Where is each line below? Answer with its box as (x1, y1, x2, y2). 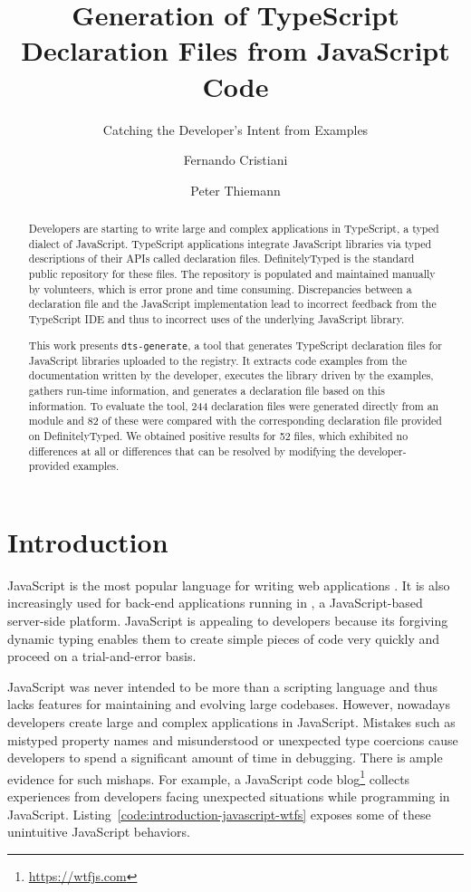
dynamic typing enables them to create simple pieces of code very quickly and (7, 628, 440, 647)
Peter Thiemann (190, 180, 281, 199)
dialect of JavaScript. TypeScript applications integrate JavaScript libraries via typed (28, 235, 432, 251)
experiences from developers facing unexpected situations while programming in (7, 787, 450, 806)
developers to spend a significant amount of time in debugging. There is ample (7, 748, 443, 767)
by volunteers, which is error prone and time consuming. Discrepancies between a (28, 281, 412, 296)
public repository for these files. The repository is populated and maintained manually (28, 266, 436, 282)
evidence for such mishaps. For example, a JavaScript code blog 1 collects (7, 766, 410, 788)
